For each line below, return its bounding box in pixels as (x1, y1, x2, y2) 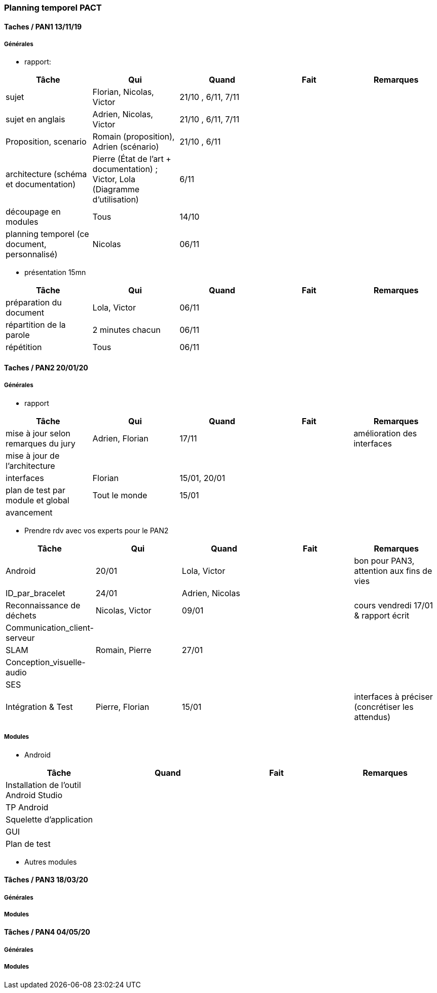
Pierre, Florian (95, 701, 150, 712)
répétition (6, 342, 42, 353)
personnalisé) (6, 249, 58, 260)
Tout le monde (92, 490, 148, 500)
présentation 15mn (24, 268, 86, 277)
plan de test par (6, 485, 65, 495)
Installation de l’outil (6, 779, 81, 790)
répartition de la (6, 320, 66, 330)
